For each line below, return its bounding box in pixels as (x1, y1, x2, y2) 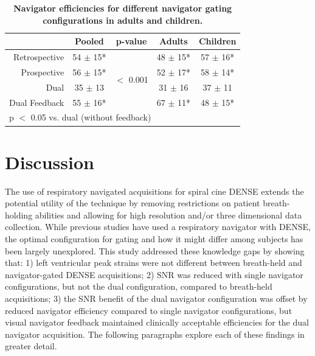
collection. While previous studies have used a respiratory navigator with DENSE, (5, 220, 311, 233)
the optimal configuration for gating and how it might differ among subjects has (5, 232, 303, 245)
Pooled (74, 35, 104, 47)
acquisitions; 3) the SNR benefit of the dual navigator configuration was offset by (5, 291, 308, 304)
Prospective (21, 65, 64, 78)
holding (5, 208, 33, 221)
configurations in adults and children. (43, 13, 203, 26)
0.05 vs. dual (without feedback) (30, 111, 151, 124)
